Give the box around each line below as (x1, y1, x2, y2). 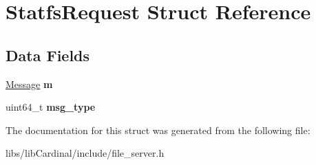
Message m (6, 76, 53, 91)
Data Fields (6, 44, 90, 65)
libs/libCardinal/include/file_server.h (6, 146, 165, 160)
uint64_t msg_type (6, 100, 96, 114)
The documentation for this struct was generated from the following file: (6, 122, 310, 137)
